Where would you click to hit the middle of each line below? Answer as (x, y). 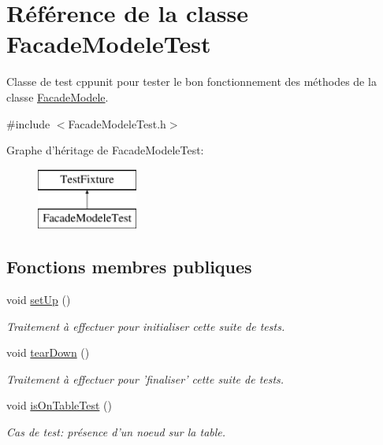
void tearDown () (48, 352)
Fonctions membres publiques (129, 267)
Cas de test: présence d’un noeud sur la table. (116, 432)
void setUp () (39, 300)
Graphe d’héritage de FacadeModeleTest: (105, 150)
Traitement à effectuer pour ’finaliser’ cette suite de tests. (145, 378)
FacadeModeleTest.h (117, 123)
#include (28, 123)
